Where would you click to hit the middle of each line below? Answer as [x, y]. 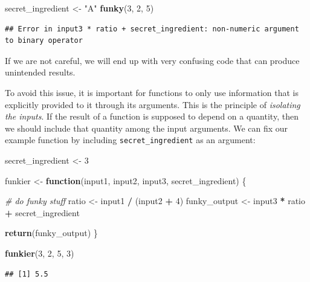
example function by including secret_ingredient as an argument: [130, 140]
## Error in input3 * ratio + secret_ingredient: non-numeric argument [152, 29]
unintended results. [40, 72]
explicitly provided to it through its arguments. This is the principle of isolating [153, 104]
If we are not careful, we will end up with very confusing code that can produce [152, 60]
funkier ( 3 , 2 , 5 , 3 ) [40, 253]
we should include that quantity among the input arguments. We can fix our [147, 128]
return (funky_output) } [51, 233]
